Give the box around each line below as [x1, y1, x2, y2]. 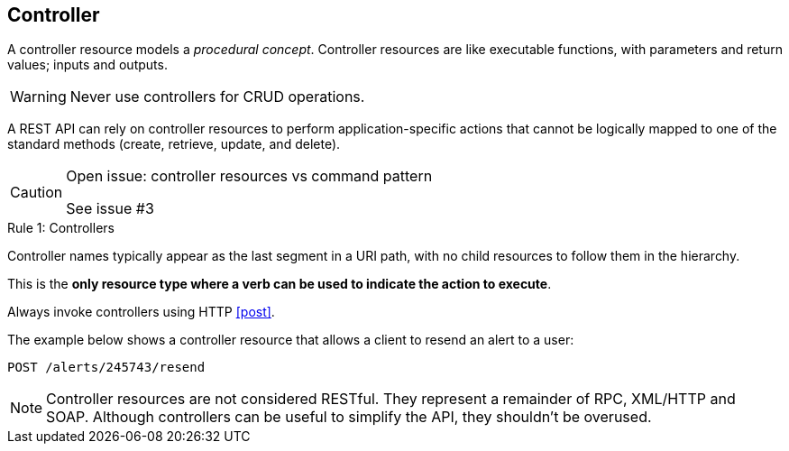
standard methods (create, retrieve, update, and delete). [7, 136, 341, 152]
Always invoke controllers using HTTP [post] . [7, 304, 275, 320]
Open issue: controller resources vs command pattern [66, 167, 433, 186]
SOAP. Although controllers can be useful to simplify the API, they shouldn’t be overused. [46, 408, 652, 427]
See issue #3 [66, 199, 154, 218]
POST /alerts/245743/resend [7, 360, 206, 375]
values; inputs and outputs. [7, 57, 168, 73]
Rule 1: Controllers [7, 220, 115, 236]
